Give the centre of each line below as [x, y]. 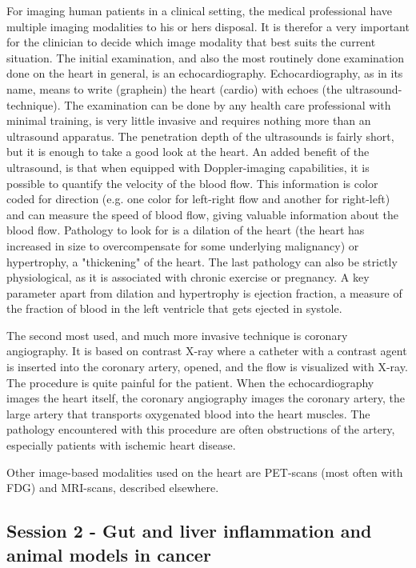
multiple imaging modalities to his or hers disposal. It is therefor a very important [208, 26]
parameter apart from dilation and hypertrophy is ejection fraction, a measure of [204, 292]
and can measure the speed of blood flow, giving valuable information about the [202, 214]
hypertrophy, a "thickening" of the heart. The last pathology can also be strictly [202, 261]
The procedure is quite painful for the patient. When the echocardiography [190, 382]
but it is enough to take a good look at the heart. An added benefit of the [188, 152]
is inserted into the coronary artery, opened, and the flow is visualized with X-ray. [207, 367]
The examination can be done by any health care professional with [228, 104]
